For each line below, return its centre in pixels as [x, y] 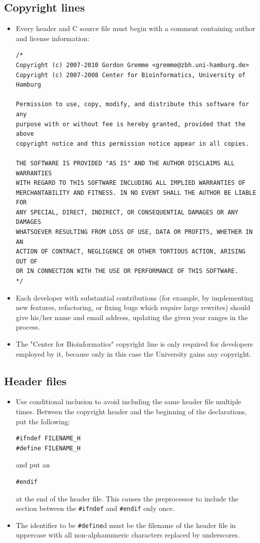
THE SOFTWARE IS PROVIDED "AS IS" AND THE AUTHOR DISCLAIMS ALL [125, 163]
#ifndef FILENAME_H [48, 439]
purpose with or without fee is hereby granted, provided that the [131, 124]
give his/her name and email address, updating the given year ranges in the [132, 317]
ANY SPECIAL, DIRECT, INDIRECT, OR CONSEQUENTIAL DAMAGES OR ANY [127, 212]
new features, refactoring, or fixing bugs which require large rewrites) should [133, 307]
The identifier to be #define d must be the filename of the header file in [126, 525]
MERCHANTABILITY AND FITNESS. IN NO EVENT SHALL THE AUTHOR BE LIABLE [136, 193]
